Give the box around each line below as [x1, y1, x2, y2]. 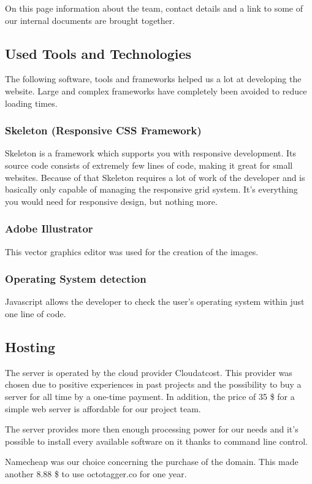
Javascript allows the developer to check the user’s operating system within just [5, 295, 305, 308]
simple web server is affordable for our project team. [5, 402, 201, 415]
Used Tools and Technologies [5, 44, 192, 63]
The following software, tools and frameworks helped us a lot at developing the [5, 72, 302, 85]
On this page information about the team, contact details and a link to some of [5, 2, 303, 14]
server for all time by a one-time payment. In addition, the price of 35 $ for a [5, 390, 295, 402]
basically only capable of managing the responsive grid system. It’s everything [5, 183, 298, 196]
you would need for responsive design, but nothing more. [5, 194, 218, 207]
